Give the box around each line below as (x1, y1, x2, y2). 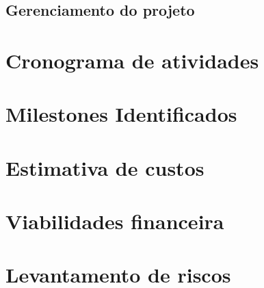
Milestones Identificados (5, 100, 237, 128)
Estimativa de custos (5, 153, 204, 181)
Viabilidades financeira (5, 207, 224, 235)
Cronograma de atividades (5, 46, 259, 74)
